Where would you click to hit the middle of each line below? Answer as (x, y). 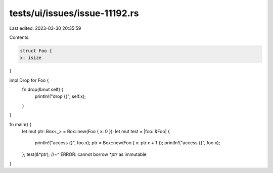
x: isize (31, 58)
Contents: (19, 37)
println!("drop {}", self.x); (60, 96)
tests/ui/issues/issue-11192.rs (74, 13)
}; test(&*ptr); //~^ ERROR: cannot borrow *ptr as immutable (84, 154)
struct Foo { (36, 51)
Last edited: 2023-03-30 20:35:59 (45, 28)
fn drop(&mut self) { (43, 90)
